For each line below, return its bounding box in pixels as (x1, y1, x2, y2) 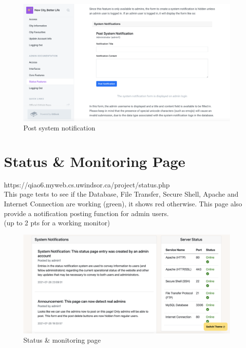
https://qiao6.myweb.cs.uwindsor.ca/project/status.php (4, 179, 170, 189)
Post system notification (23, 123, 95, 133)
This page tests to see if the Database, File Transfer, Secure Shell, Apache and (4, 189, 239, 199)
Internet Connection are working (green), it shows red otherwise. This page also (4, 199, 242, 209)
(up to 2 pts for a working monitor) (4, 218, 110, 228)
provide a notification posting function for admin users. (4, 208, 169, 218)
